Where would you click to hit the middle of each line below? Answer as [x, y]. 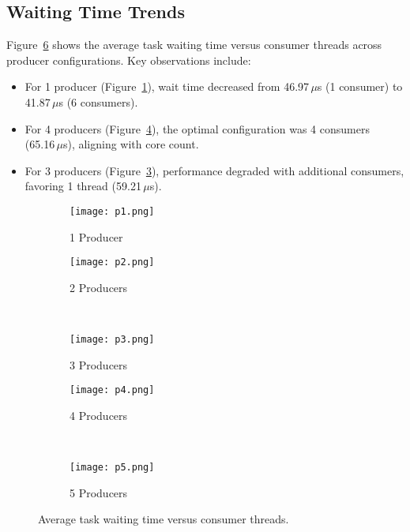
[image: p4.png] [112, 390]
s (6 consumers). [98, 101]
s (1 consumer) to [360, 86]
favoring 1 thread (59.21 [83, 186]
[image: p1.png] [112, 211]
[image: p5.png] [112, 468]
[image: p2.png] [112, 262]
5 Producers [99, 492]
